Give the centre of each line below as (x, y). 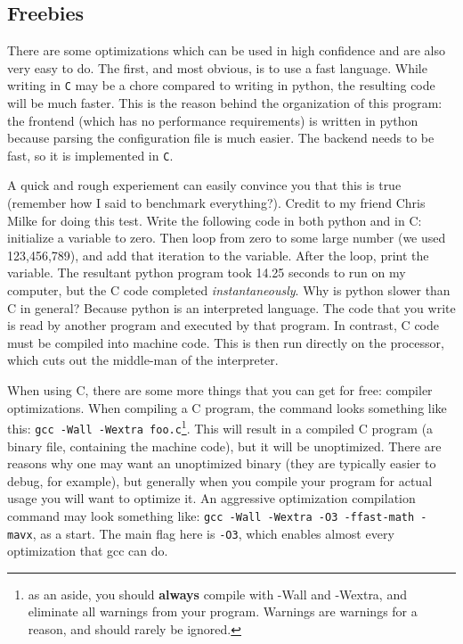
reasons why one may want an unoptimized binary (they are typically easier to (222, 463)
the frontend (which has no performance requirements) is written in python (213, 120)
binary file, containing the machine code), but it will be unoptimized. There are (224, 446)
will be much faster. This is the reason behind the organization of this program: (225, 103)
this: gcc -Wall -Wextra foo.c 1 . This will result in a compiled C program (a (220, 427)
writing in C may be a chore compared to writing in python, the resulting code (221, 85)
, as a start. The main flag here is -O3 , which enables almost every (213, 533)
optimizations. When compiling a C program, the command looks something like (227, 407)
